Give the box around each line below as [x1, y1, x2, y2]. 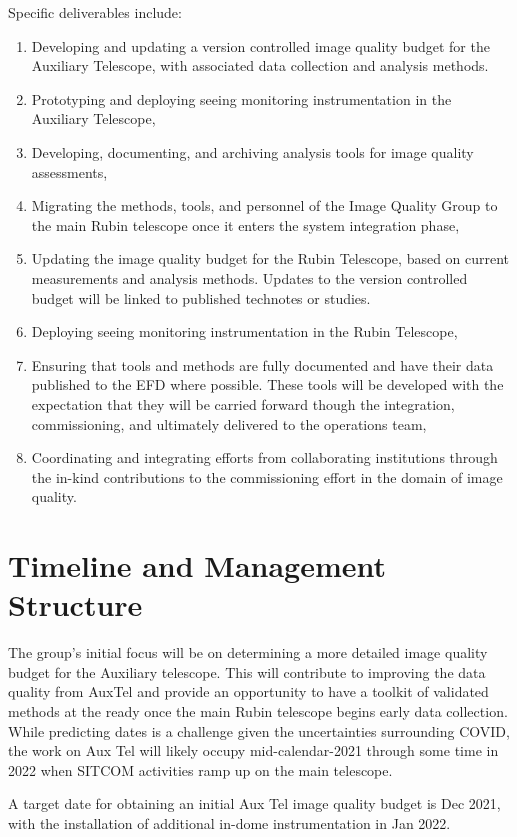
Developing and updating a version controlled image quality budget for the [31, 35, 490, 56]
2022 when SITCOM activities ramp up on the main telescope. [8, 759, 393, 780]
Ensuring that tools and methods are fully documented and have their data [31, 354, 494, 375]
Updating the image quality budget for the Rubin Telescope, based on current [31, 248, 510, 269]
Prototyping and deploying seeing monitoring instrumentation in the [31, 88, 452, 109]
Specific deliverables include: [8, 2, 182, 22]
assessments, [31, 161, 108, 182]
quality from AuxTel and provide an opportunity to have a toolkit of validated [8, 681, 489, 702]
